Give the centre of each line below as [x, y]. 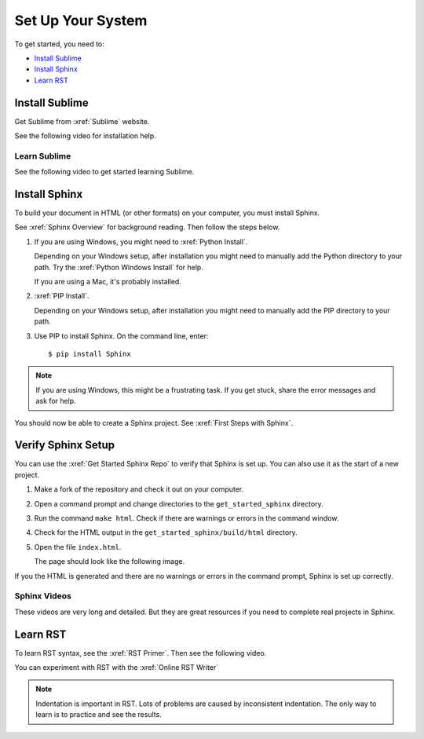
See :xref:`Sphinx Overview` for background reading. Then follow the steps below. [147, 227]
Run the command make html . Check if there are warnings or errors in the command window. [186, 518]
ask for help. [56, 401]
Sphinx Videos [43, 596]
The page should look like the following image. [109, 562]
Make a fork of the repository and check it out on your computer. [139, 489]
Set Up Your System [81, 20]
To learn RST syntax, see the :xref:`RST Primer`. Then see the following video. [141, 653]
